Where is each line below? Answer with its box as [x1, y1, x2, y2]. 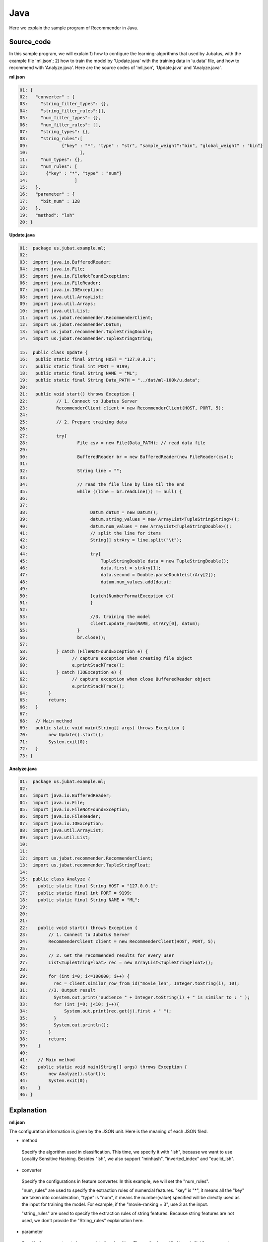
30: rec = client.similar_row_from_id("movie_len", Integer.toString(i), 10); [19, 980, 240, 986]
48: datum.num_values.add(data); [19, 579, 172, 585]
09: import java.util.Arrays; [19, 301, 96, 307]
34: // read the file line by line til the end [19, 482, 185, 487]
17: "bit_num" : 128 [19, 198, 80, 204]
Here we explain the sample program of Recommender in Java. [9, 25, 138, 31]
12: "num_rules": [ [19, 163, 78, 169]
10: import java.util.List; [19, 308, 91, 313]
